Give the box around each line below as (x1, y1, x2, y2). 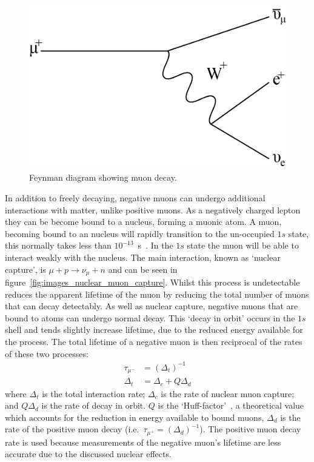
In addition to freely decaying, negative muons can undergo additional (5, 191, 266, 204)
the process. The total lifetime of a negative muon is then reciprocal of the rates (5, 335, 302, 347)
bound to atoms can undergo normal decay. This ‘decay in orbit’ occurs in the (5, 311, 295, 324)
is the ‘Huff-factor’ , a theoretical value (158, 399, 304, 412)
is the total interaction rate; (42, 387, 145, 400)
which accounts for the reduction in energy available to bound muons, (5, 410, 264, 423)
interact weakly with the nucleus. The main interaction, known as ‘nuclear (5, 250, 281, 263)
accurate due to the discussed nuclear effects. (5, 447, 172, 460)
